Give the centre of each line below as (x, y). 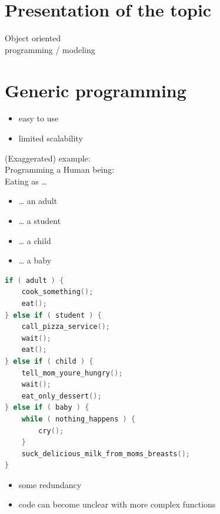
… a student (40, 220)
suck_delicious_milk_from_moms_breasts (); (106, 454)
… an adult (38, 201)
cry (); (51, 431)
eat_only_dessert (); (61, 396)
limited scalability (51, 138)
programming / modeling (50, 49)
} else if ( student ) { (53, 315)
